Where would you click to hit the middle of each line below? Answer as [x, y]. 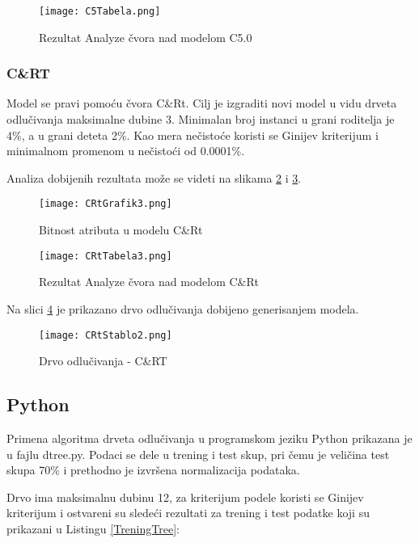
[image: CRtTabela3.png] [106, 256]
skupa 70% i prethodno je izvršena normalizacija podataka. [153, 470]
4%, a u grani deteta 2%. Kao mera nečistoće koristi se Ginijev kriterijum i [193, 135]
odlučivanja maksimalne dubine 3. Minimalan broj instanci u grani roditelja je [201, 119]
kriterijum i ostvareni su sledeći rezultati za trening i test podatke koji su [188, 513]
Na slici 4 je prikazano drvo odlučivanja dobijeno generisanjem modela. [183, 308]
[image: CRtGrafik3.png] [106, 204]
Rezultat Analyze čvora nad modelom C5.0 [146, 37]
